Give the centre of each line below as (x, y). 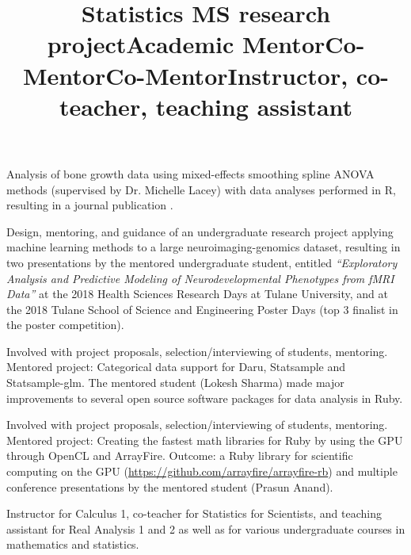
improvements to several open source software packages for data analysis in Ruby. (205, 398)
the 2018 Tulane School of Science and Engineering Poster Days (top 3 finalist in (202, 309)
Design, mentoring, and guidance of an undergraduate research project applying (200, 231)
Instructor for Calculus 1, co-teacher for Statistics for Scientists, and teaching (194, 513)
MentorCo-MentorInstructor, (185, 75)
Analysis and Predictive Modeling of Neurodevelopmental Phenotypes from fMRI (200, 278)
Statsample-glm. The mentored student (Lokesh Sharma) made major (175, 383)
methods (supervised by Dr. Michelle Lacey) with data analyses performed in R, (201, 189)
